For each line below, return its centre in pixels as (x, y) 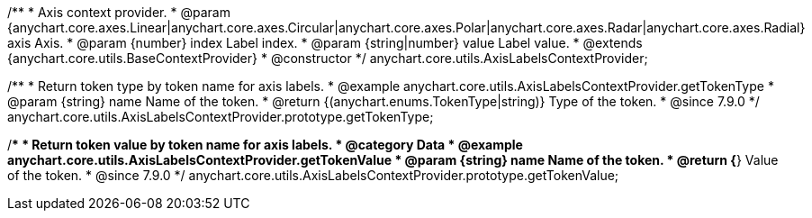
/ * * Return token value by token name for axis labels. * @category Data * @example (265, 145)
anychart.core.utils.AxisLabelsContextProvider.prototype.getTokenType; (221, 117)
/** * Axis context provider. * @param (119, 12)
